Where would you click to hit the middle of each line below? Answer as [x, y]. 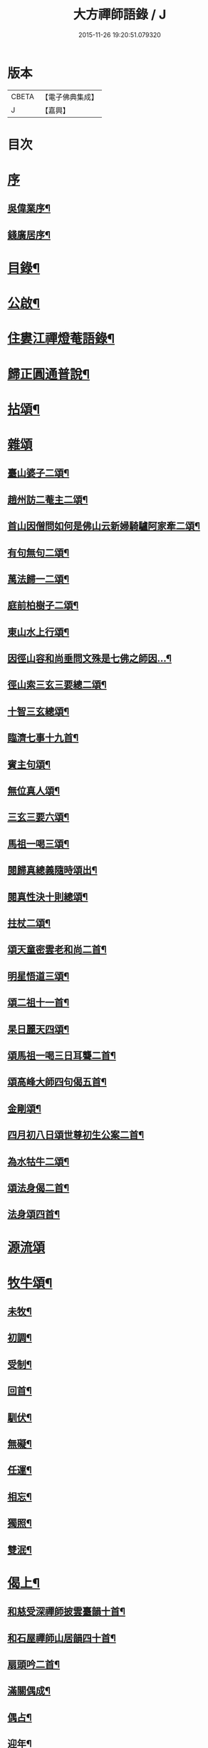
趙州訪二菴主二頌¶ [48, 500]
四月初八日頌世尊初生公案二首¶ [76, 1135]
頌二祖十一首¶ [38, 1003]
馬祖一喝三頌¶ [38, 843]
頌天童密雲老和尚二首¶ [57, 950]
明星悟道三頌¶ [38, 976]
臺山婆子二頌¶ [38, 473]
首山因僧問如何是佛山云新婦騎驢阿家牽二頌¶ [104, 526]
